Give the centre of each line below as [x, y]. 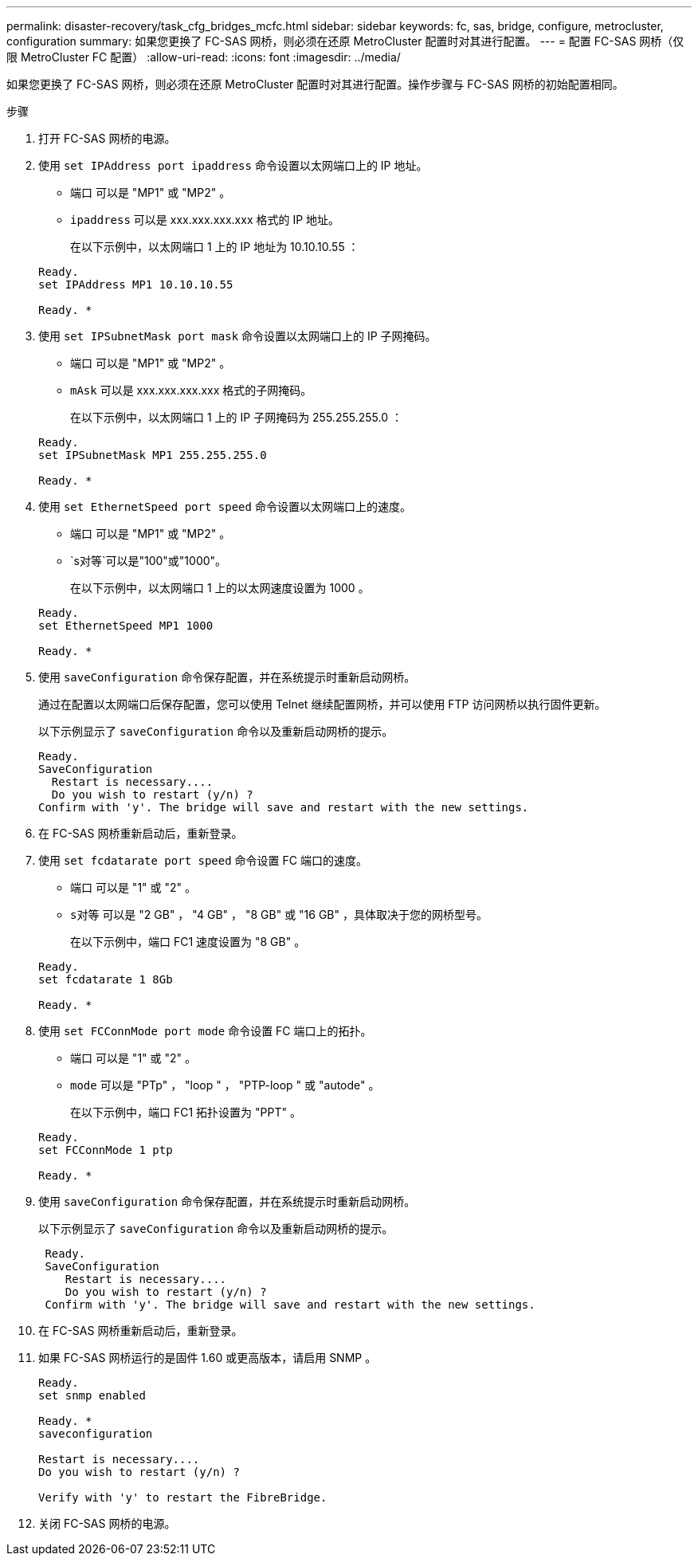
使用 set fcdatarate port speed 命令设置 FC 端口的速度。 [203, 860]
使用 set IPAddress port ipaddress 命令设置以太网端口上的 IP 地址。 [233, 165]
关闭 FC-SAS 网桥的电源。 [107, 1523]
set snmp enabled [92, 1395]
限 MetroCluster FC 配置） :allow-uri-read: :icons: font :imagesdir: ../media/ [204, 57]
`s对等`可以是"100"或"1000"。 [149, 561]
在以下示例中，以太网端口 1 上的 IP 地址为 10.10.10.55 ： [215, 247]
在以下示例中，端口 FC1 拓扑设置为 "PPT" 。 [186, 1112]
